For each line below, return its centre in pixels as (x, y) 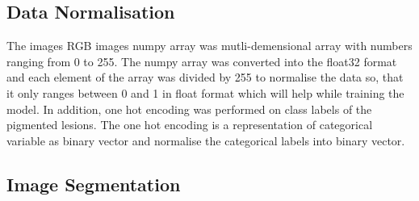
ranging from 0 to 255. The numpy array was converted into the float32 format (202, 61)
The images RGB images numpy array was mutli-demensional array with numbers (209, 46)
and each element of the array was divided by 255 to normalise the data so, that (205, 77)
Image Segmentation (94, 184)
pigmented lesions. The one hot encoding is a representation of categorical (190, 125)
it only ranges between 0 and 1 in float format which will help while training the (205, 92)
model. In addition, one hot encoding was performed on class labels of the (189, 109)
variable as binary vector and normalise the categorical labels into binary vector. (206, 140)
